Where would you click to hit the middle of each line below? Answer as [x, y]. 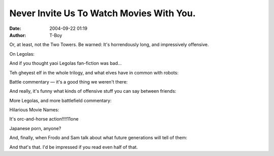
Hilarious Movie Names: [34, 110]
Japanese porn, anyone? [35, 128]
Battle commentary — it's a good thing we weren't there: [68, 82]
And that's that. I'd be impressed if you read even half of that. [74, 147]
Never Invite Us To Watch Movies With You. [102, 13]
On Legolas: [22, 54]
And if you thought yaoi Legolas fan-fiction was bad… [65, 63]
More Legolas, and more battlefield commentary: [60, 100]
